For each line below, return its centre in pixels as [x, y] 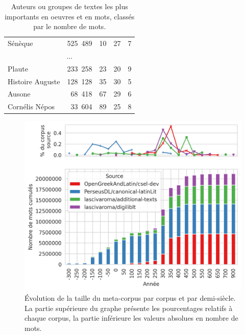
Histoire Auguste [34, 81]
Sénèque [20, 43]
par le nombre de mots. [70, 26]
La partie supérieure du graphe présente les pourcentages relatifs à [129, 308]
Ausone [19, 94]
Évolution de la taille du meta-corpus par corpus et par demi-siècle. [130, 298]
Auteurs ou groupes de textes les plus [69, 6]
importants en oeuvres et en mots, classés [70, 16]
